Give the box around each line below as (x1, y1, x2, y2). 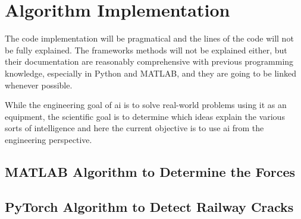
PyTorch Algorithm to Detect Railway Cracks (5, 197, 294, 215)
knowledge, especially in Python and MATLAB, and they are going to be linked (5, 66, 296, 79)
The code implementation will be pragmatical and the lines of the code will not (5, 32, 294, 45)
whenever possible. (5, 78, 73, 91)
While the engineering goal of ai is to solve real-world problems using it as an (5, 99, 287, 111)
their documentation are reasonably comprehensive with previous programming (5, 55, 294, 68)
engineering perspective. (5, 133, 92, 145)
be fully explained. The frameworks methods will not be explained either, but (5, 43, 287, 56)
